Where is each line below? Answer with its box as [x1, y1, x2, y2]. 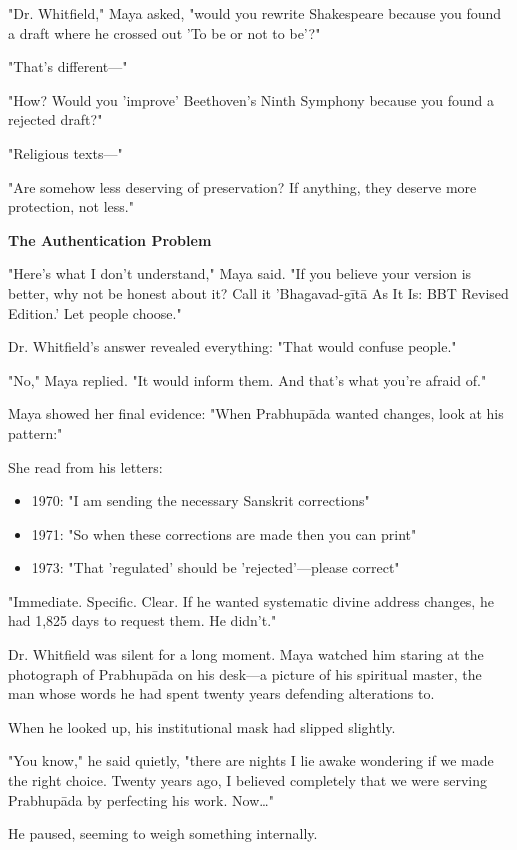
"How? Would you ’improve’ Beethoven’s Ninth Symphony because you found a [8, 89, 494, 110]
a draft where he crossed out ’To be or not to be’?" [8, 22, 321, 43]
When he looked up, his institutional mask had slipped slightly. [8, 716, 396, 737]
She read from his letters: [8, 456, 163, 477]
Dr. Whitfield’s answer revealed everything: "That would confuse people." [8, 336, 457, 357]
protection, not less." [8, 196, 134, 217]
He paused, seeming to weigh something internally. [8, 823, 318, 844]
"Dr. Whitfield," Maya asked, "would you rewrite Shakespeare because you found [8, 3, 502, 23]
